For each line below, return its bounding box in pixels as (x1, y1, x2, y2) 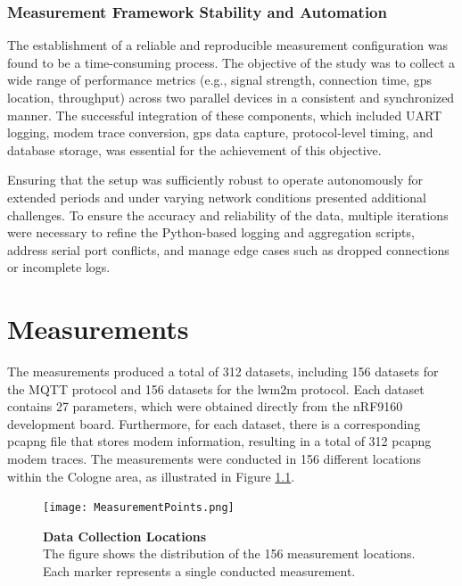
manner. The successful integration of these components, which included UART (7, 105, 442, 124)
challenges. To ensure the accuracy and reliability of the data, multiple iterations (7, 205, 449, 224)
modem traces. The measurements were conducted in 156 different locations (7, 450, 421, 468)
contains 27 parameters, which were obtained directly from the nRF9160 (7, 397, 403, 416)
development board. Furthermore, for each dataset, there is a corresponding (7, 414, 421, 433)
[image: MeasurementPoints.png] (43, 501, 235, 515)
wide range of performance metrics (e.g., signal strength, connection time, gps (7, 70, 433, 89)
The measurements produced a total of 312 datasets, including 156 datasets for (7, 362, 439, 381)
